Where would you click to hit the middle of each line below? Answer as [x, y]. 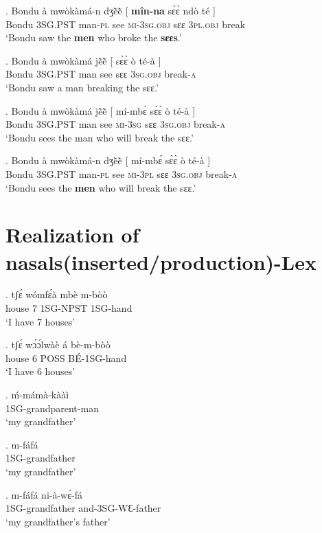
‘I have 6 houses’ [41, 371]
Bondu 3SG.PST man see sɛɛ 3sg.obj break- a [101, 74]
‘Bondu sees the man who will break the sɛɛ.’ [100, 137]
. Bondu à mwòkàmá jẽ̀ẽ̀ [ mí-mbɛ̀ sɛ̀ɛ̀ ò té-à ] [101, 110]
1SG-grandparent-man [52, 408]
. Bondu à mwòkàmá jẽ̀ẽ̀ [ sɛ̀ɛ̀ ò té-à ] [83, 60]
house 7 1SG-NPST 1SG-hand [69, 308]
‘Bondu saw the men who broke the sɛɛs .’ [94, 37]
